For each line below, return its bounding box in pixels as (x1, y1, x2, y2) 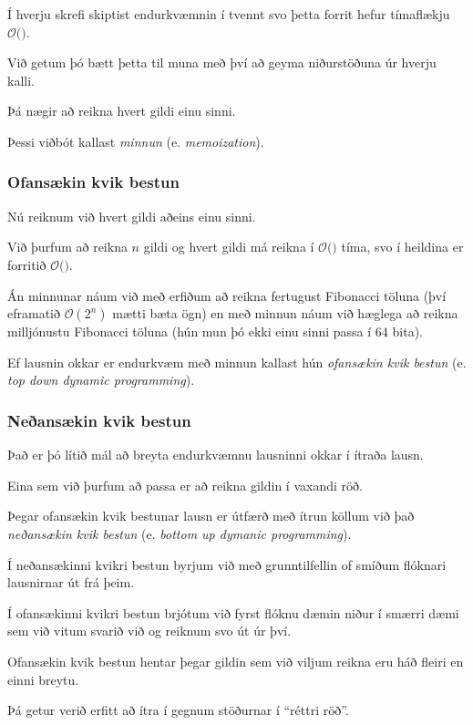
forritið (7, 254, 46, 274)
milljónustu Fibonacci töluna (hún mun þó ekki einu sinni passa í (7, 322, 372, 341)
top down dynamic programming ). (7, 370, 195, 389)
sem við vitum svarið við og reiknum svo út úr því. (7, 621, 292, 640)
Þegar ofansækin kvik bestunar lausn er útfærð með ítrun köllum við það (7, 506, 415, 525)
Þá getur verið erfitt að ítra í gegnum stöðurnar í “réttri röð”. (7, 700, 349, 720)
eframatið (7, 304, 60, 323)
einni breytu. (7, 669, 79, 689)
